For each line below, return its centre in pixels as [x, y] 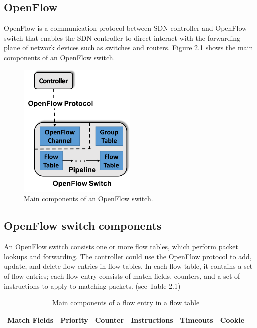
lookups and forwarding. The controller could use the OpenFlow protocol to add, [128, 256]
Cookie [232, 319]
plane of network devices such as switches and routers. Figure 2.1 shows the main [129, 48]
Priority [74, 319]
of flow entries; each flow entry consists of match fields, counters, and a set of [122, 276]
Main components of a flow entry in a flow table [126, 302]
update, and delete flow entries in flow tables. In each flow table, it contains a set [128, 266]
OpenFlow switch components [83, 225]
